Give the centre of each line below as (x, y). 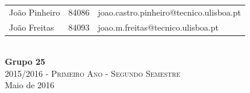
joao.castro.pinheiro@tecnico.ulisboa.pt (169, 12)
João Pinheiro (35, 12)
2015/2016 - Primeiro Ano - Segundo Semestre (93, 73)
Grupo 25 (25, 61)
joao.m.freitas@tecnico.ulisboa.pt (158, 27)
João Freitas (32, 27)
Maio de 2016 (30, 85)
